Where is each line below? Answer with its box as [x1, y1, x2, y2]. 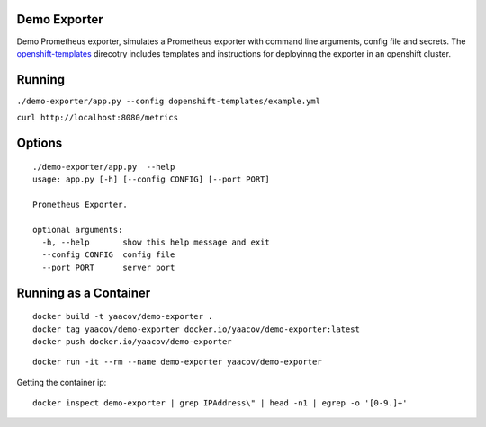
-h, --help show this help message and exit [41, 236, 270, 247]
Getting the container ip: [16, 377, 107, 387]
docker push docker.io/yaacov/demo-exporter [32, 336, 233, 346]
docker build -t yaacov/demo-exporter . [32, 311, 213, 322]
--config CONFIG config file [41, 250, 175, 260]
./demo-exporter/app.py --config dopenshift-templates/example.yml [16, 95, 321, 106]
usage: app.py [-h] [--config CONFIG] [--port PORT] [32, 174, 270, 184]
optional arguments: [32, 225, 123, 235]
